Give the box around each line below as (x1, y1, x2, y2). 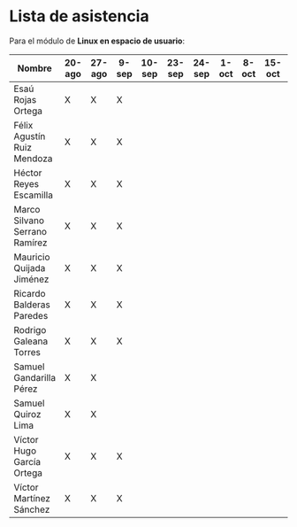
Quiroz (13, 407, 42, 420)
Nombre (17, 62, 53, 74)
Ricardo (13, 287, 46, 299)
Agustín (13, 130, 46, 143)
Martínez (13, 492, 51, 504)
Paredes (13, 309, 49, 322)
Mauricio (13, 251, 50, 263)
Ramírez (13, 236, 48, 249)
